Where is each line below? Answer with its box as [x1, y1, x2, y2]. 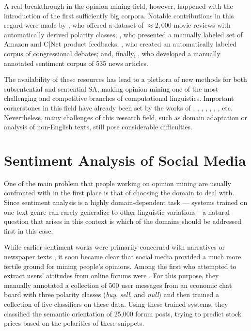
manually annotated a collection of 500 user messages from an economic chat [4, 280, 232, 290]
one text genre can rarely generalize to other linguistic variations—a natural [4, 206, 230, 217]
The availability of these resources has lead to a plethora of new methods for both [4, 74, 247, 84]
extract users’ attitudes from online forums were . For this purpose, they [4, 270, 219, 281]
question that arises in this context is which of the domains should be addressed [4, 216, 241, 226]
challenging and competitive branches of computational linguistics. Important [4, 93, 234, 103]
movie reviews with [173, 20, 231, 30]
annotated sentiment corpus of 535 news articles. [4, 58, 148, 68]
